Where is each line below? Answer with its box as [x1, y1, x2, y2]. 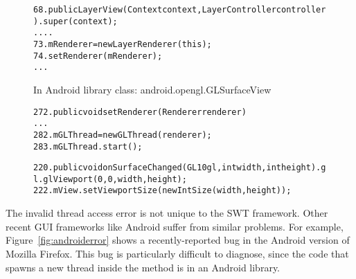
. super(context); [38, 16, 118, 26]
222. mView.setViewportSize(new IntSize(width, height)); [33, 186, 292, 196]
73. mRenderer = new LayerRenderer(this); [33, 39, 212, 49]
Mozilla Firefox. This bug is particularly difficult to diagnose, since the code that [6, 246, 349, 260]
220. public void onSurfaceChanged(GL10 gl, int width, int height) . [33, 163, 321, 173]
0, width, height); [107, 174, 187, 184]
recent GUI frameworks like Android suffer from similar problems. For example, [6, 219, 344, 233]
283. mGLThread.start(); [33, 141, 143, 152]
